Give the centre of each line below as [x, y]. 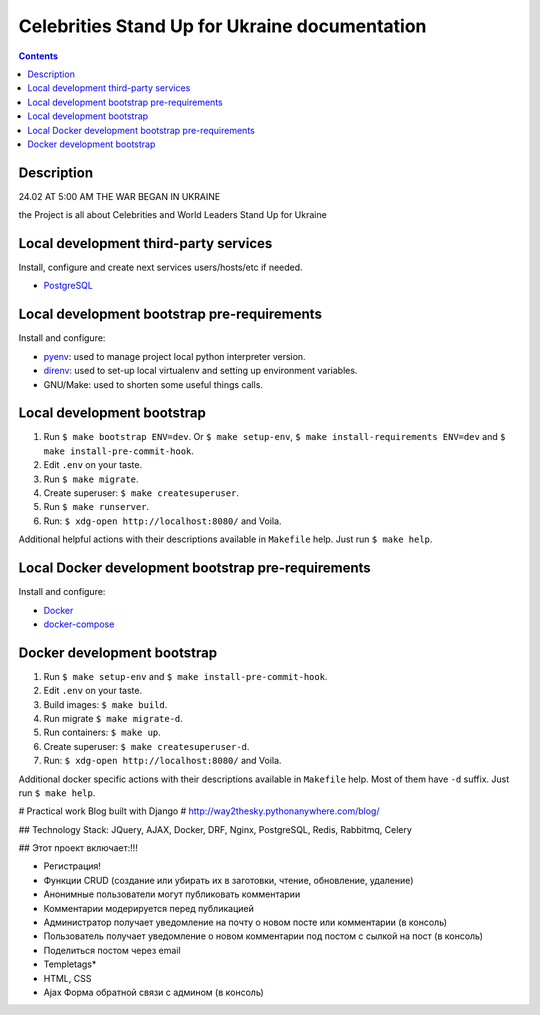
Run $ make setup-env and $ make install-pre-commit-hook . [185, 676]
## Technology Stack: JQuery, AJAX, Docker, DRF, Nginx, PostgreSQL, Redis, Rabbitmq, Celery [215, 829]
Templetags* [70, 964]
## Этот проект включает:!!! [78, 848]
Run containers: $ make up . [102, 732]
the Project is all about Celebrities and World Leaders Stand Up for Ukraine [172, 215]
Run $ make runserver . [96, 507]
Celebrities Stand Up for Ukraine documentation [222, 26]
